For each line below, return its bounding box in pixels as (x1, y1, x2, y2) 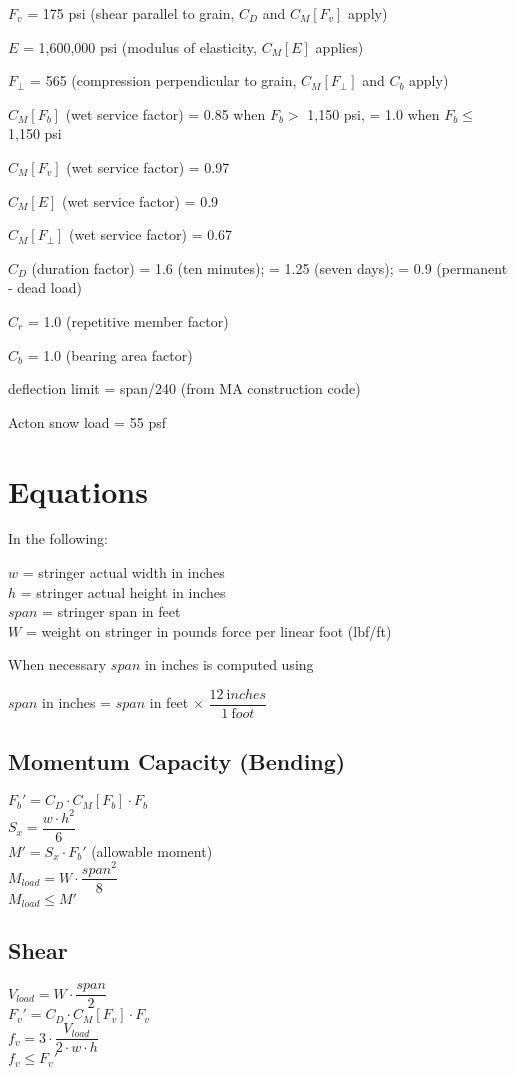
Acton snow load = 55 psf (8, 411, 167, 432)
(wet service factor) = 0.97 (66, 156, 230, 177)
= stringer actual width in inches (22, 562, 225, 583)
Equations (8, 470, 148, 511)
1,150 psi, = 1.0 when (307, 103, 440, 124)
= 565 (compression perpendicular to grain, (30, 70, 297, 91)
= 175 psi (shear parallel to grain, (27, 3, 235, 23)
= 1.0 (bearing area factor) (27, 344, 193, 365)
